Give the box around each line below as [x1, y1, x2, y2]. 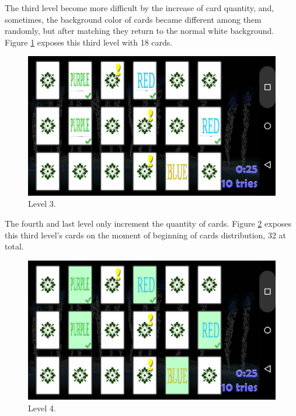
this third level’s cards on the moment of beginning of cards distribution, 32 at [5, 228, 287, 241]
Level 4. [28, 401, 56, 414]
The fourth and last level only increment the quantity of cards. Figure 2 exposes [5, 217, 292, 230]
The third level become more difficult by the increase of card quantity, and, [5, 2, 274, 13]
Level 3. [28, 197, 56, 210]
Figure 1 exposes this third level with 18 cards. [5, 36, 173, 48]
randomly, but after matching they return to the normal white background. [5, 25, 274, 37]
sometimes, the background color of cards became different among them [5, 13, 262, 25]
